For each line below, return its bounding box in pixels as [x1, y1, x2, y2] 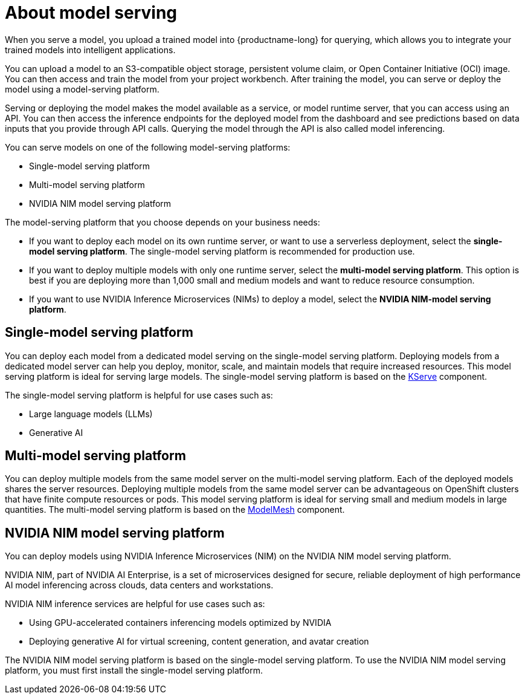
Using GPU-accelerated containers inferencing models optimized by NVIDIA [29, 617, 332, 628]
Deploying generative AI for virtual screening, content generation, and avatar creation [29, 636, 369, 647]
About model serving [5, 2, 178, 23]
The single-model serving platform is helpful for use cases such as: [5, 389, 273, 400]
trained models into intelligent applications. [5, 44, 176, 55]
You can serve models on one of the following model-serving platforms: [5, 141, 291, 152]
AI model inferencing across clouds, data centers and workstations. [5, 580, 274, 591]
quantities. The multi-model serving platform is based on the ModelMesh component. [5, 504, 345, 515]
